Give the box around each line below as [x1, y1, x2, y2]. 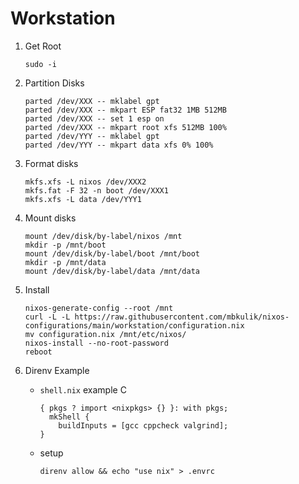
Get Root [24, 40, 62, 52]
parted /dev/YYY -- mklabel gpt [24, 131, 160, 141]
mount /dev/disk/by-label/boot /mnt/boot [24, 248, 200, 259]
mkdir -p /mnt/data [24, 257, 107, 267]
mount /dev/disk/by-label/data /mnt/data [24, 266, 200, 276]
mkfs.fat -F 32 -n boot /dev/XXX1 [24, 185, 169, 196]
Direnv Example [24, 364, 90, 376]
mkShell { [48, 412, 90, 422]
